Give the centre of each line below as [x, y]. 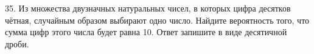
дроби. [17, 43]
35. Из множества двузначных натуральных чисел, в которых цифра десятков [148, 8]
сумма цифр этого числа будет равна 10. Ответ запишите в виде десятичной [146, 32]
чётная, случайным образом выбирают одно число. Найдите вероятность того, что [157, 20]
